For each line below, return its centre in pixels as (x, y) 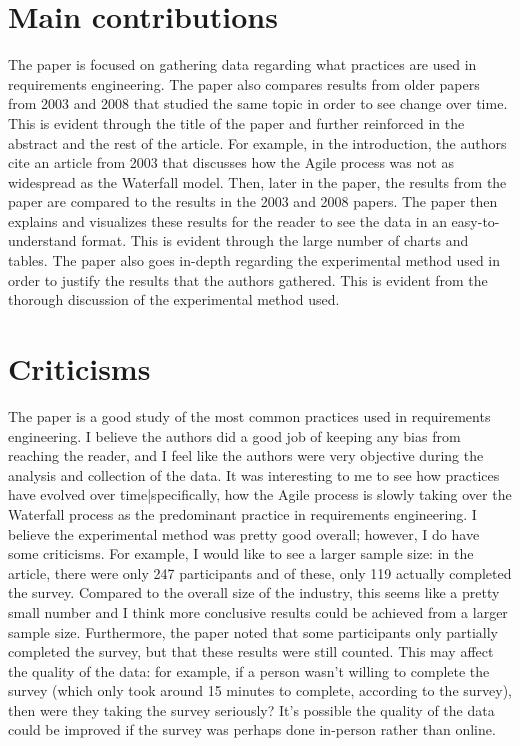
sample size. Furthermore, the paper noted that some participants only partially (253, 631)
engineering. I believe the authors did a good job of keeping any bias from (234, 435)
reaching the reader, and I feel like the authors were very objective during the (246, 455)
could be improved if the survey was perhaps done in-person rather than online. (252, 729)
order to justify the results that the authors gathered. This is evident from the (248, 279)
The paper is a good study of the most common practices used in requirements (249, 415)
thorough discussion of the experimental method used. (174, 299)
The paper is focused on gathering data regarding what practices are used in (242, 64)
